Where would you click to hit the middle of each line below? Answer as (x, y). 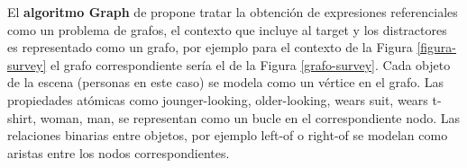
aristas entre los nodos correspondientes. (119, 152)
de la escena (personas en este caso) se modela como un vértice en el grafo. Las (226, 82)
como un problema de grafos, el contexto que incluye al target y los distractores (227, 29)
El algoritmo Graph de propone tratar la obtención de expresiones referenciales (233, 12)
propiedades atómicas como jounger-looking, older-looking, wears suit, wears (218, 99)
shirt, (22, 117)
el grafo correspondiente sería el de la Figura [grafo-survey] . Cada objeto (250, 64)
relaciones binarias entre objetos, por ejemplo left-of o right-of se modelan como (228, 135)
